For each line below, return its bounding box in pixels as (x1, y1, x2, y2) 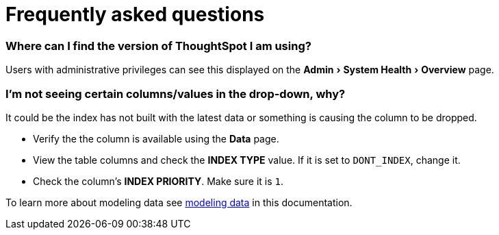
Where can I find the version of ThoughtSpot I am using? (5, 38, 311, 53)
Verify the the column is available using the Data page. (33, 132, 279, 145)
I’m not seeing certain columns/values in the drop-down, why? (5, 86, 346, 101)
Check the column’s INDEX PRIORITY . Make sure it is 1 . (33, 175, 284, 187)
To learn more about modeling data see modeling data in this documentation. (5, 196, 353, 208)
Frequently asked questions (5, 3, 265, 26)
